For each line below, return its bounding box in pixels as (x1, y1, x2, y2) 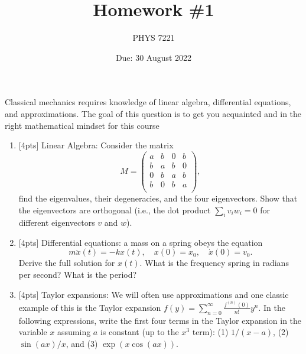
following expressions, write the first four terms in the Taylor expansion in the (18, 314, 302, 326)
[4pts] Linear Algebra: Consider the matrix (18, 139, 174, 151)
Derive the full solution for (18, 256, 115, 269)
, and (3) (66, 337, 98, 349)
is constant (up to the (100, 326, 179, 338)
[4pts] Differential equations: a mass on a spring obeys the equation (18, 236, 263, 248)
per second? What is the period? (18, 268, 137, 281)
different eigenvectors (18, 216, 95, 229)
